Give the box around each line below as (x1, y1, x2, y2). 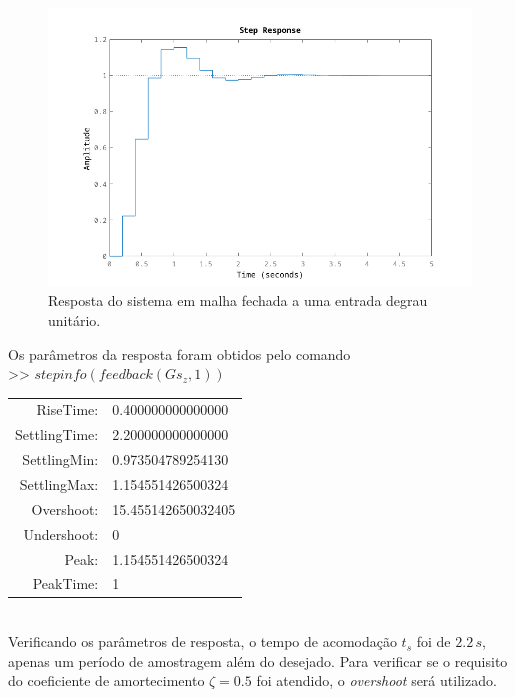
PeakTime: (32, 573, 99, 594)
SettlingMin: (22, 449, 99, 470)
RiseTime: (36, 399, 99, 420)
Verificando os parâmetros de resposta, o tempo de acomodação (8, 631, 397, 652)
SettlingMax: (19, 474, 99, 495)
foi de (416, 631, 451, 652)
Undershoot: (23, 523, 99, 544)
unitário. (48, 309, 101, 330)
